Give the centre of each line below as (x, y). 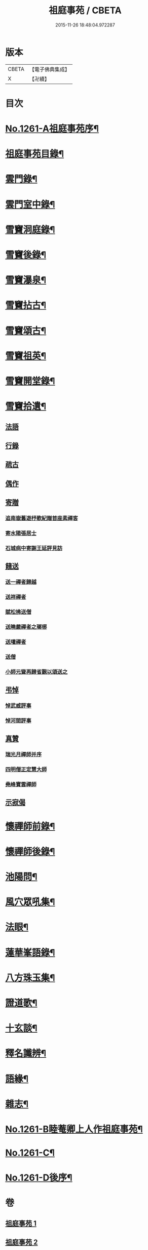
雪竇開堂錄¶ (30, 381)
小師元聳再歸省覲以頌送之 (36, 672)
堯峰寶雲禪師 (21, 784)
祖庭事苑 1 (21, 1223)
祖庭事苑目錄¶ (35, 154)
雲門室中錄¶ (30, 204)
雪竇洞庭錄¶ (30, 229)
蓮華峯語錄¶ (30, 952)
